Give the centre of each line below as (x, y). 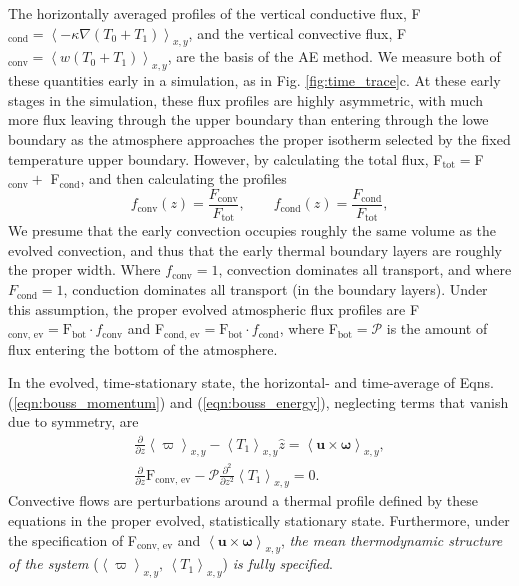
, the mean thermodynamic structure (391, 539)
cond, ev (182, 334)
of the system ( (53, 563)
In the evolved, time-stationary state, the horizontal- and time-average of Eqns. (251, 382)
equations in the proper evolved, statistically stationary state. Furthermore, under (259, 519)
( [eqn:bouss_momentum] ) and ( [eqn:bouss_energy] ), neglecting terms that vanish (258, 401)
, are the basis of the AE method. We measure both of (334, 56)
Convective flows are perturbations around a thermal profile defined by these (243, 500)
